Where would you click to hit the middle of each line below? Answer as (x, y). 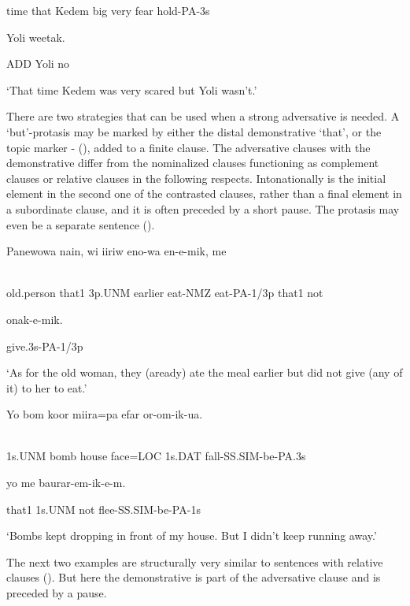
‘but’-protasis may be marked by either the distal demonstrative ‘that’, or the (194, 131)
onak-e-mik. (35, 319)
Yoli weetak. (36, 37)
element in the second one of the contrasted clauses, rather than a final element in (204, 193)
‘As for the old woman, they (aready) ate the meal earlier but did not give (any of (205, 372)
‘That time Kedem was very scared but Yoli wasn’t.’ (132, 89)
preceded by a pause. (57, 593)
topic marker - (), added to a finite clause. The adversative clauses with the (188, 147)
